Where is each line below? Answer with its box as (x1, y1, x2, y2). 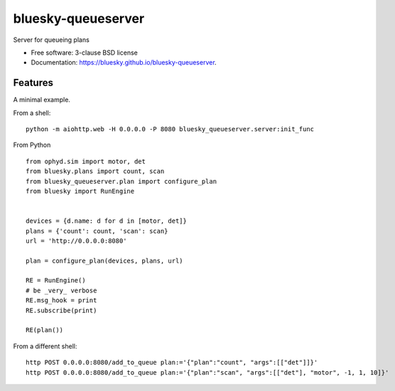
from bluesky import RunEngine (26, 187, 135, 195)
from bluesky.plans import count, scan (26, 167, 165, 175)
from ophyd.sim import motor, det (26, 157, 146, 165)
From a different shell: (13, 341, 77, 351)
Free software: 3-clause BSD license (31, 48, 138, 57)
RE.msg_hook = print (26, 297, 97, 304)
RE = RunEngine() (26, 277, 86, 285)
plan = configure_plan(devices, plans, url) (26, 256, 184, 265)
